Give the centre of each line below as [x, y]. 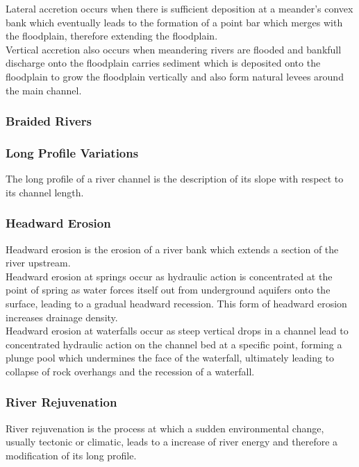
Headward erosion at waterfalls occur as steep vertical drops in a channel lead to [177, 331]
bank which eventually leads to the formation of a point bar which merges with [174, 22]
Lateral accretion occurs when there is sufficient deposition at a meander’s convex [179, 8]
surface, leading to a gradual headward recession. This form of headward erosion [176, 303]
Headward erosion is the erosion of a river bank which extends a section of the [172, 249]
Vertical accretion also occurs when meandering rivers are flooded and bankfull [174, 49]
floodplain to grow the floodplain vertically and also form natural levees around [175, 76]
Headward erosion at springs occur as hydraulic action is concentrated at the [169, 276]
